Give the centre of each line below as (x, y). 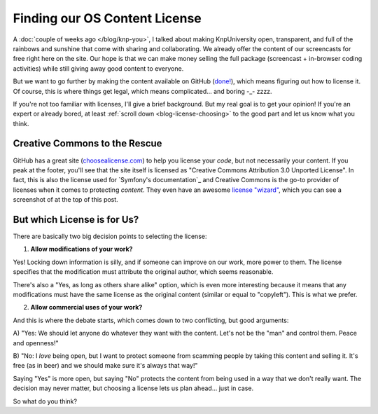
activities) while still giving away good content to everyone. (98, 68)
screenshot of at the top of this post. (65, 200)
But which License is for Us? (76, 220)
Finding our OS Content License (107, 18)
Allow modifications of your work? (82, 249)
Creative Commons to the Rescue (87, 144)
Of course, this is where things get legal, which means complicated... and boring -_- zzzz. (142, 91)
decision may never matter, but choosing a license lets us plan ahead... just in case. (133, 388)
